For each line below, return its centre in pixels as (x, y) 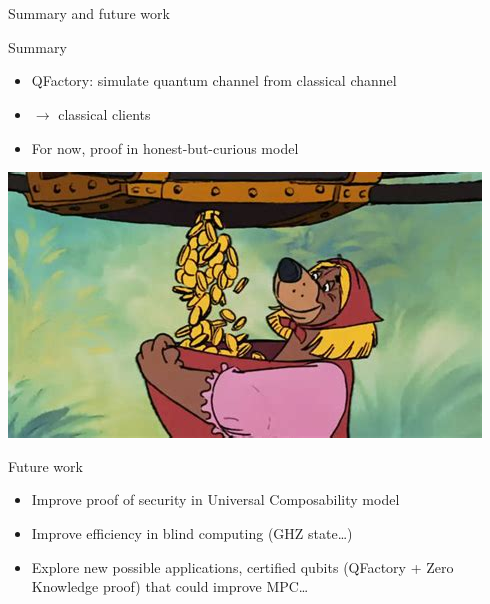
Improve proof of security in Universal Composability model (215, 499)
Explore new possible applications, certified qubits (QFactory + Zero (242, 566)
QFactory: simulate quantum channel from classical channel (214, 80)
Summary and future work (89, 13)
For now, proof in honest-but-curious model (165, 147)
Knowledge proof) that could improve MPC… (170, 586)
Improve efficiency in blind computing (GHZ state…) (192, 532)
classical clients (104, 113)
